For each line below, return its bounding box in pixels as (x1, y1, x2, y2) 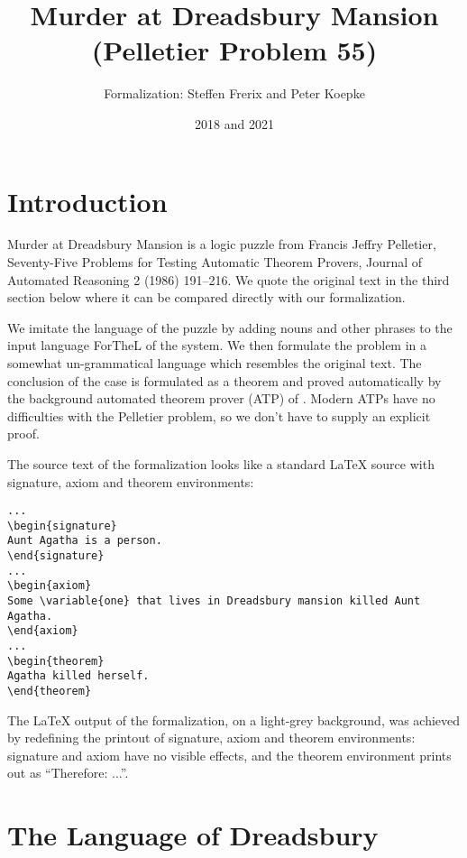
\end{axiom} (7, 624, 78, 638)
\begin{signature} (7, 519, 117, 532)
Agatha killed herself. (7, 669, 150, 683)
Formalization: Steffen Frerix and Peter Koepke (104, 84, 365, 103)
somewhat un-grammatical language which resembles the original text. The (7, 354, 422, 372)
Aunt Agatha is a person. (7, 534, 162, 548)
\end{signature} (7, 549, 105, 563)
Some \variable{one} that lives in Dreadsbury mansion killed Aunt (7, 595, 421, 608)
